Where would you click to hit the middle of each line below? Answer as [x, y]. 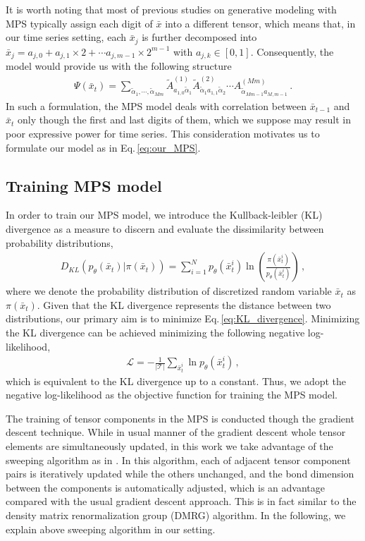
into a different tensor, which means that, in [260, 23]
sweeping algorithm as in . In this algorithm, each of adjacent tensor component [178, 460]
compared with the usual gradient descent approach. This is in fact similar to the [181, 501]
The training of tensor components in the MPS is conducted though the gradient [180, 418]
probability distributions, [60, 242]
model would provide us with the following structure [119, 66]
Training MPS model [84, 185]
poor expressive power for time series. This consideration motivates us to [163, 133]
